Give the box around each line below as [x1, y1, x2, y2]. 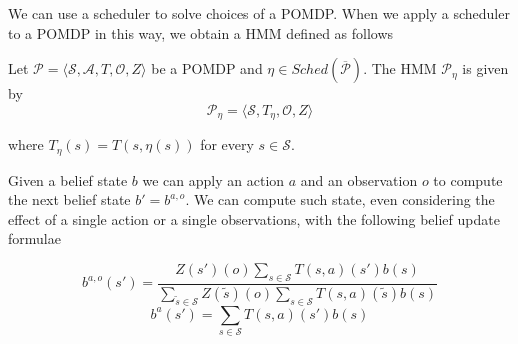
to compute [433, 169, 503, 190]
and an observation [300, 169, 418, 190]
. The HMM [363, 58, 437, 79]
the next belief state [8, 189, 131, 210]
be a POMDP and [151, 58, 263, 79]
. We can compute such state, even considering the [185, 189, 495, 210]
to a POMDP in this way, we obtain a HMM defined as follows [8, 22, 394, 43]
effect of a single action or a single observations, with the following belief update [8, 208, 500, 229]
